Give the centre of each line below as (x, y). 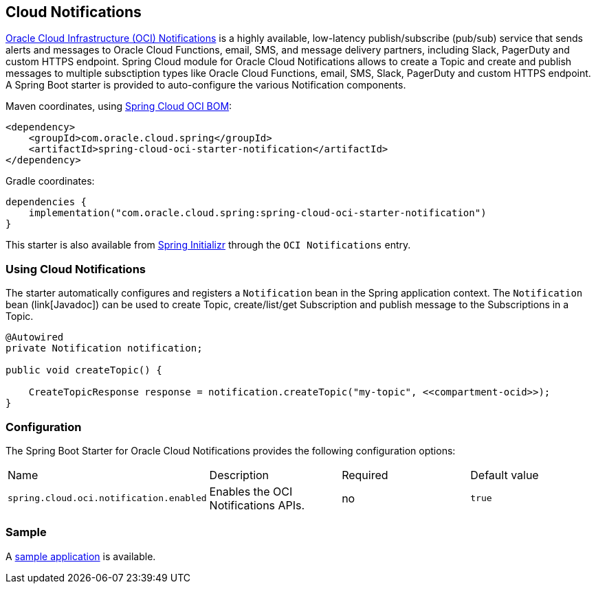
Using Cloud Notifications (76, 269)
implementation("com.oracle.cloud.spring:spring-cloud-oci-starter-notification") (257, 213)
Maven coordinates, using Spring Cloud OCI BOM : (119, 106)
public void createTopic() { (84, 370)
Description (239, 475)
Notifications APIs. (257, 505)
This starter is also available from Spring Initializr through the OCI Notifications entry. (208, 245)
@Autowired (35, 337)
